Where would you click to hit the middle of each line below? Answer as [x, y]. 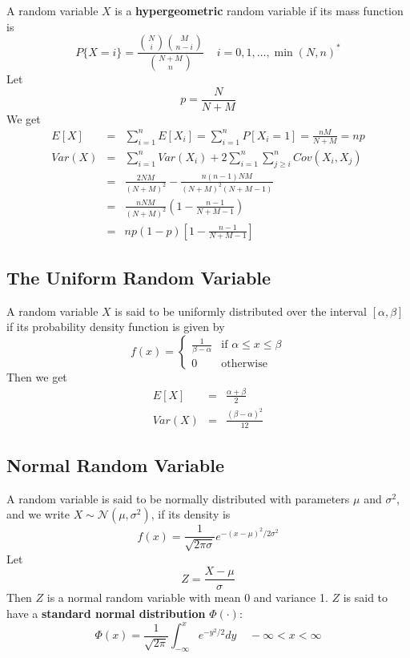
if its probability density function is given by [116, 327]
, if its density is [191, 514]
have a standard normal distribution [106, 614]
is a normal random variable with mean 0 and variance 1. [187, 597]
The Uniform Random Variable [139, 278]
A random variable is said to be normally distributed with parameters [178, 498]
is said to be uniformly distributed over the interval [241, 311]
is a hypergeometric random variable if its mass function [259, 10]
